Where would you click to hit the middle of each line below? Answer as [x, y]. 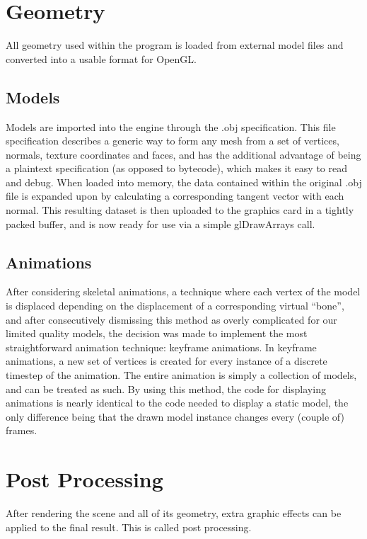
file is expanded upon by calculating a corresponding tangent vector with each [175, 196]
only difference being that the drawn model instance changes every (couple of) [175, 416]
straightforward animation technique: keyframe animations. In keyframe [161, 347]
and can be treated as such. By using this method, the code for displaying [166, 388]
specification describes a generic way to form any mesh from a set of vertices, [173, 141]
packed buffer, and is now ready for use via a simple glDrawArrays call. [161, 223]
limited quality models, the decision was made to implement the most [157, 333]
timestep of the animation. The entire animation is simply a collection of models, [181, 375]
